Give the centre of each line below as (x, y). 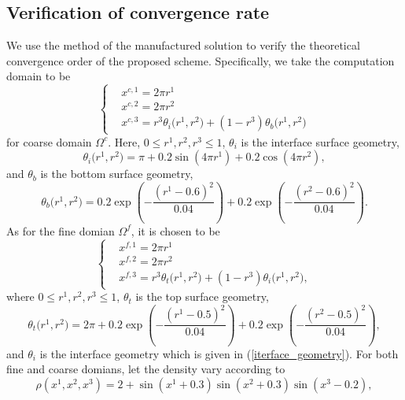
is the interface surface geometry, (320, 141)
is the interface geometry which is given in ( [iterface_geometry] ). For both (219, 353)
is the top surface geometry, (202, 296)
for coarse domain (49, 141)
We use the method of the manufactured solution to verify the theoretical (183, 45)
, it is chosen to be (175, 230)
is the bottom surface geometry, (117, 174)
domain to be (39, 76)
